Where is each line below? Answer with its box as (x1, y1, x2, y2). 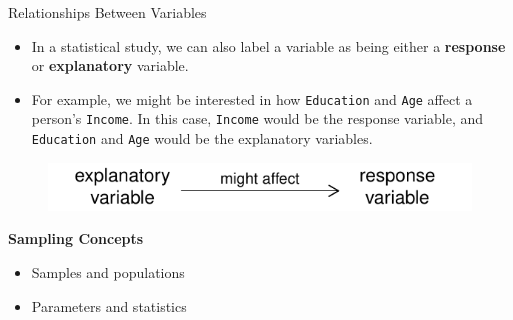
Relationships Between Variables (8, 2, 207, 22)
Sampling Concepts (8, 228, 144, 249)
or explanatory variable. (31, 55, 189, 76)
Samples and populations (31, 262, 185, 283)
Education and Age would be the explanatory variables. (31, 128, 373, 149)
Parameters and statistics (31, 295, 187, 316)
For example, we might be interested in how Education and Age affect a (31, 88, 473, 109)
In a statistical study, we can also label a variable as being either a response (31, 35, 506, 56)
